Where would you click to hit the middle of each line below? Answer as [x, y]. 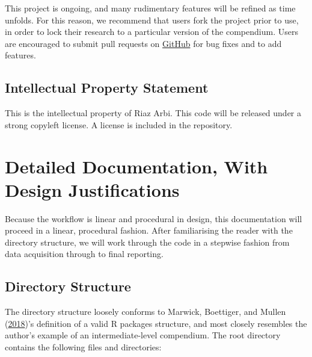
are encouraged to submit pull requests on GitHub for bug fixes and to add [143, 43]
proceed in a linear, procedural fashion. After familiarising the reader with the [149, 230]
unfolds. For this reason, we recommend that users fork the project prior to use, [152, 20]
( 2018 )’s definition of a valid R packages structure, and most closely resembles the [156, 323]
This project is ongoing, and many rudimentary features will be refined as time [150, 8]
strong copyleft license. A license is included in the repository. [119, 124]
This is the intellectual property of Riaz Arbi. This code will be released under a [153, 113]
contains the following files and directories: [83, 347]
